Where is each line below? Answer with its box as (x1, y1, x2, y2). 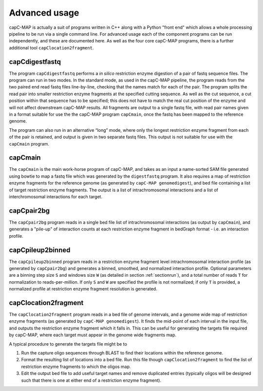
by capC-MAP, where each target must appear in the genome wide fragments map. (9, 332, 177, 338)
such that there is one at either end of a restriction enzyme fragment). (21, 377, 162, 383)
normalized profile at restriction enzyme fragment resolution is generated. (9, 286, 158, 292)
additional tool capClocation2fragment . (9, 44, 94, 51)
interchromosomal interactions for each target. (9, 194, 102, 200)
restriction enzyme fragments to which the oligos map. (21, 364, 131, 370)
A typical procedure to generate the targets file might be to (9, 341, 128, 347)
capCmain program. (9, 141, 50, 146)
